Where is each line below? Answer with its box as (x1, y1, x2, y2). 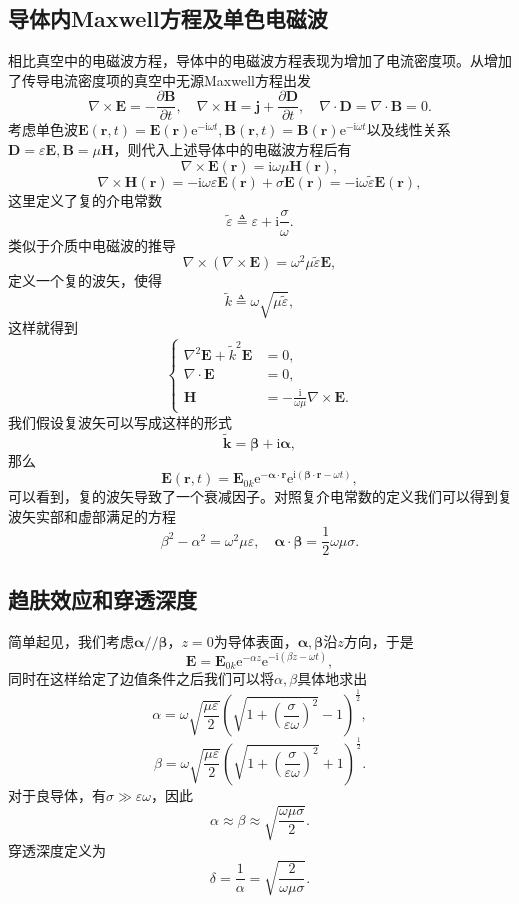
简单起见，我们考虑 (8, 630, 134, 651)
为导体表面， (213, 630, 298, 651)
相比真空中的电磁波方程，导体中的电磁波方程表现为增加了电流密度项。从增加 (8, 50, 512, 71)
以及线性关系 (366, 119, 451, 140)
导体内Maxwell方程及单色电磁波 (8, 3, 328, 34)
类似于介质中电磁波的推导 (8, 234, 176, 255)
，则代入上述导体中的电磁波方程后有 (113, 139, 352, 160)
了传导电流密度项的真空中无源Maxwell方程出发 (8, 69, 311, 90)
